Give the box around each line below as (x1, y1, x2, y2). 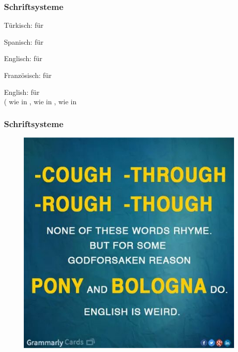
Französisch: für (4, 70, 52, 80)
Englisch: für (4, 53, 43, 64)
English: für (4, 86, 40, 97)
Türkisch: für (4, 20, 44, 30)
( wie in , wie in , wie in (4, 96, 77, 107)
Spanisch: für (4, 36, 44, 47)
